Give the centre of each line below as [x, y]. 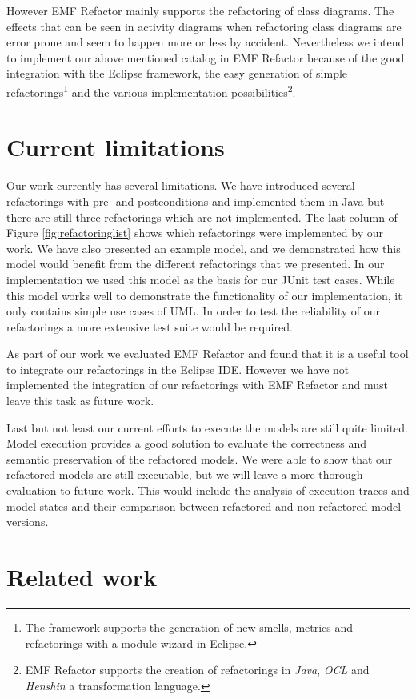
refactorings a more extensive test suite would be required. [150, 326]
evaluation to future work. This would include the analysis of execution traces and [208, 490]
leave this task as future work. [80, 401]
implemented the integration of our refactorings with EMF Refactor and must [197, 385]
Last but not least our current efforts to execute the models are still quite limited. [208, 427]
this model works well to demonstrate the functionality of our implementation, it [204, 295]
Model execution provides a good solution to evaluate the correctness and [186, 443]
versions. [28, 522]
